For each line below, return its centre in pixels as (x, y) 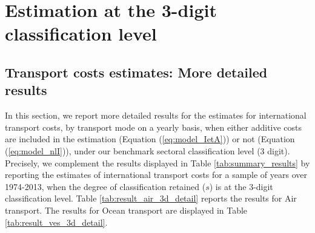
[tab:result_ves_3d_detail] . (56, 222)
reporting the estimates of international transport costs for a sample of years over (156, 175)
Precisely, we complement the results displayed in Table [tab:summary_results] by (157, 162)
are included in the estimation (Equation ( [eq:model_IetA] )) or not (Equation (150, 139)
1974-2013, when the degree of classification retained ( (105, 186)
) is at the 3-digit (241, 186)
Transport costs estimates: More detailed (136, 72)
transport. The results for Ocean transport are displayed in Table (126, 210)
